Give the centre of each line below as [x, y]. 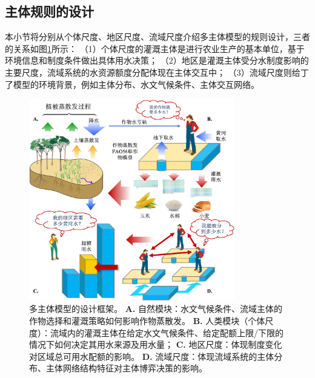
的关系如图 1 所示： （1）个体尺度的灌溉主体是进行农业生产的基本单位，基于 [155, 48]
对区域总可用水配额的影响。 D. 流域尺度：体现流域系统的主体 [152, 356]
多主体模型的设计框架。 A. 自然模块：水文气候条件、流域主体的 [156, 309]
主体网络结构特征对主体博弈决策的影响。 [126, 368]
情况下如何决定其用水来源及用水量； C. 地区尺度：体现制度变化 [156, 344]
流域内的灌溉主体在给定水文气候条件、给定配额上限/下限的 [167, 332]
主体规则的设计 [49, 11]
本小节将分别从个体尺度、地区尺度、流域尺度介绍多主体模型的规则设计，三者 [157, 37]
